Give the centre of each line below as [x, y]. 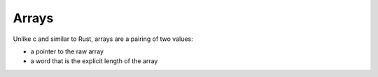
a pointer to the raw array [67, 51]
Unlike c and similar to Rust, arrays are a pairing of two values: [103, 39]
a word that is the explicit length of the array [94, 61]
